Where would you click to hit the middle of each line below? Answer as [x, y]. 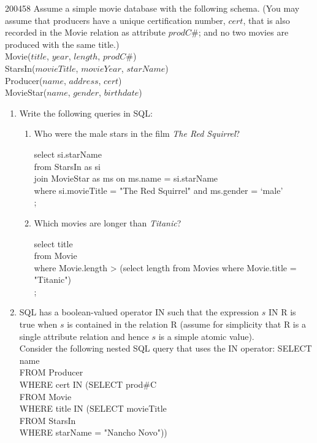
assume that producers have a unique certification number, [115, 20]
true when [38, 324]
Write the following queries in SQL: [86, 113]
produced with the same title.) [62, 44]
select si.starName [68, 154]
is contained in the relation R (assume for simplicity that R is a [186, 324]
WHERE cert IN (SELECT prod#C [88, 384]
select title [53, 243]
